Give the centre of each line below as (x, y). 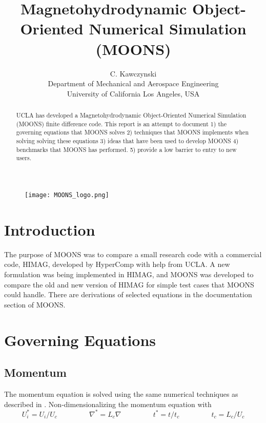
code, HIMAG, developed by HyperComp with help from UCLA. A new (117, 264)
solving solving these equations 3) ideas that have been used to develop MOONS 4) (127, 141)
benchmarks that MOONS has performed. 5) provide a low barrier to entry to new (126, 149)
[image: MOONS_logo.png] (67, 195)
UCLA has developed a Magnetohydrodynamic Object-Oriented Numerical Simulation (131, 115)
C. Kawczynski (133, 73)
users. (24, 158)
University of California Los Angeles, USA (133, 93)
